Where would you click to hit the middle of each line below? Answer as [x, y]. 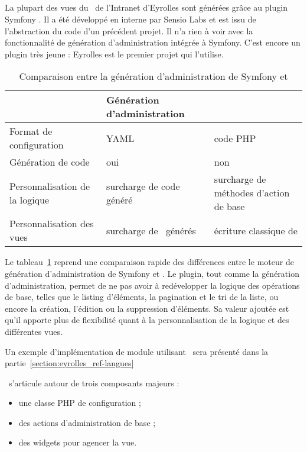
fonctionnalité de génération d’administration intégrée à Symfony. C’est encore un [153, 42]
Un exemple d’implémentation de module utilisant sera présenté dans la [137, 351]
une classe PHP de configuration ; [80, 403]
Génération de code [50, 162]
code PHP [235, 138]
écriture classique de [256, 230]
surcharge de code [143, 186]
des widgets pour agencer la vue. [78, 442]
